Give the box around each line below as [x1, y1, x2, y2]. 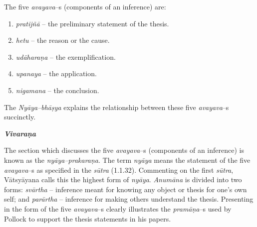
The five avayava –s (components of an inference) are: [4, 1, 166, 11]
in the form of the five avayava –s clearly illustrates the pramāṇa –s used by [4, 203, 232, 214]
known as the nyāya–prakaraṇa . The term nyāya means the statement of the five [4, 154, 251, 165]
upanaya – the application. [15, 68, 97, 79]
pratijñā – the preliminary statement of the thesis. [15, 18, 169, 28]
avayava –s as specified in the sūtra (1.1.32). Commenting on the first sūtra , [4, 164, 234, 175]
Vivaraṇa [4, 128, 36, 138]
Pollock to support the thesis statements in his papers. [4, 213, 171, 224]
